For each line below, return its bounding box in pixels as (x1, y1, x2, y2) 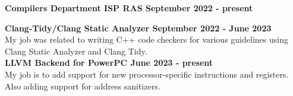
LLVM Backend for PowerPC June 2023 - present (5, 56, 213, 69)
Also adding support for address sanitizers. (5, 79, 160, 92)
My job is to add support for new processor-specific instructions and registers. (5, 68, 289, 80)
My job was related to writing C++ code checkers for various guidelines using (5, 33, 288, 46)
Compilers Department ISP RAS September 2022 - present (5, 2, 253, 14)
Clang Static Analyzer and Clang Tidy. (5, 44, 147, 57)
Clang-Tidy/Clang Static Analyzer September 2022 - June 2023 (5, 21, 272, 34)
